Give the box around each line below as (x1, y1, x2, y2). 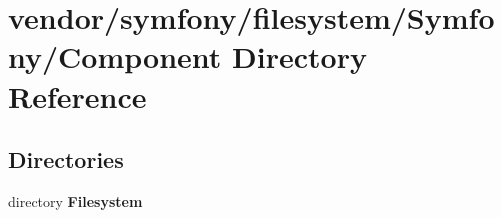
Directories (8, 144, 124, 175)
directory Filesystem (8, 190, 143, 211)
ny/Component (8, 36, 222, 77)
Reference (8, 75, 147, 116)
